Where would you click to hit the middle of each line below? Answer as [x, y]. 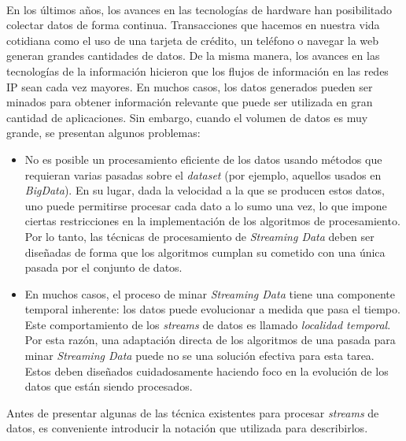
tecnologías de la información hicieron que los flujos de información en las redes [197, 70]
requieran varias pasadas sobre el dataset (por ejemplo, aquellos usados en [203, 174]
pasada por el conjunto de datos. [103, 267]
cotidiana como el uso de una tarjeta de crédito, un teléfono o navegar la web [193, 40]
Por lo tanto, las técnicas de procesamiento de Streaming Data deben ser [199, 236]
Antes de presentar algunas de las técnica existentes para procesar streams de [193, 412]
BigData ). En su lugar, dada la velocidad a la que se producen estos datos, [205, 190]
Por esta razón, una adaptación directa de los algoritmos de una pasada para [210, 340]
